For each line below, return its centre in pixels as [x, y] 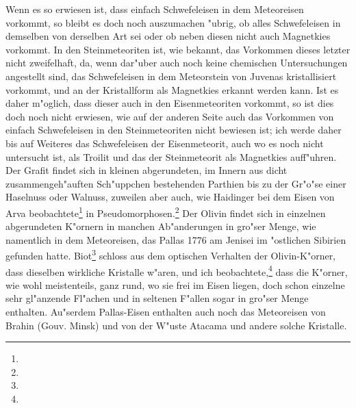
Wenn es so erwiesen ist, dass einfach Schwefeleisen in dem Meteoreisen [155, 9]
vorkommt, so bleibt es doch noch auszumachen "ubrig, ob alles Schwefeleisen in [173, 22]
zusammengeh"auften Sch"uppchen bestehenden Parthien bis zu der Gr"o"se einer [176, 183]
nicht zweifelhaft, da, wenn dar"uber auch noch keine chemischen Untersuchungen [177, 63]
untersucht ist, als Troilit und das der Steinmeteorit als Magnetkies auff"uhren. [171, 156]
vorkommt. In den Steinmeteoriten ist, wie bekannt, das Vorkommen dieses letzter [178, 49]
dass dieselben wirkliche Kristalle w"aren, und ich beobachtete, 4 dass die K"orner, [177, 270]
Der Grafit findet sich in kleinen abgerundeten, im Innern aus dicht [147, 170]
